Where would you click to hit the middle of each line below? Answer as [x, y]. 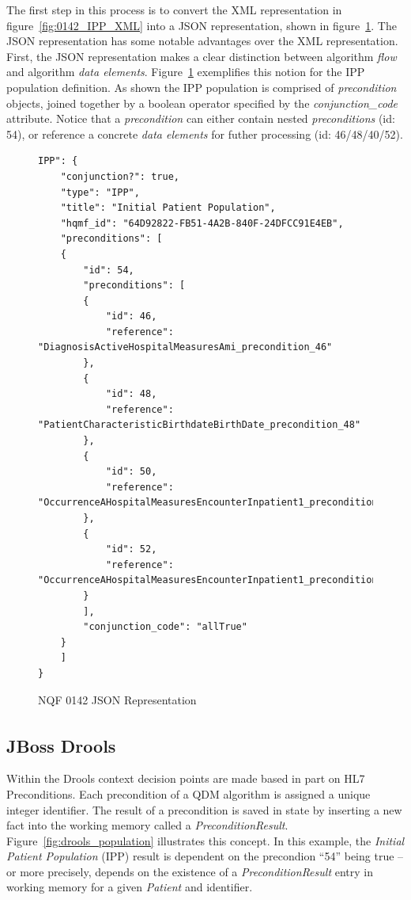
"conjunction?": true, [120, 176]
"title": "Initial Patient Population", [168, 208]
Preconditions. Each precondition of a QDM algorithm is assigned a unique [189, 793]
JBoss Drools [61, 745]
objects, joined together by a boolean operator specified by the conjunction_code [202, 103]
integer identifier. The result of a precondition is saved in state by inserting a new [204, 809]
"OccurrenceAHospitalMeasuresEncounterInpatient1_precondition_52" [219, 580]
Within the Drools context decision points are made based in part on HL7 [186, 778]
